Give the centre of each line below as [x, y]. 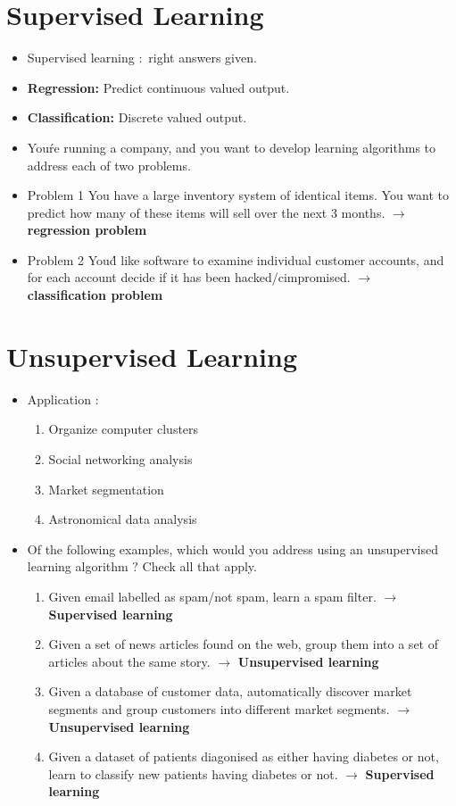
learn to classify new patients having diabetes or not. [193, 773]
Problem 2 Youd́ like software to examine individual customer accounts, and [236, 259]
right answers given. [203, 58]
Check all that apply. [199, 566]
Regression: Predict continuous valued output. [158, 87]
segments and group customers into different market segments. [219, 708]
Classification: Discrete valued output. [137, 117]
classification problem [95, 295]
